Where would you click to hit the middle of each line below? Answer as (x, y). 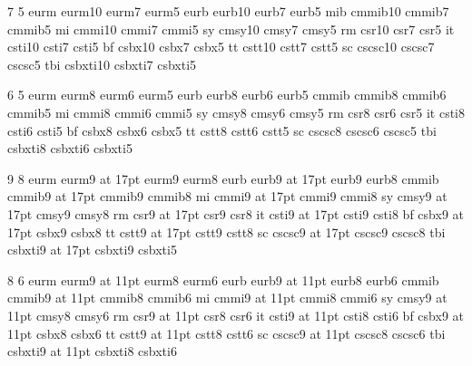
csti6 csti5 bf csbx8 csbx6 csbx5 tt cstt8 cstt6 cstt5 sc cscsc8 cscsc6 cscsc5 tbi (222, 130)
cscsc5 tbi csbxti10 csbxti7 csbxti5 (102, 64)
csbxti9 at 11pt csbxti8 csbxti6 (92, 351)
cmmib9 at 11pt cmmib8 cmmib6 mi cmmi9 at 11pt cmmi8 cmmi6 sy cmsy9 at (227, 298)
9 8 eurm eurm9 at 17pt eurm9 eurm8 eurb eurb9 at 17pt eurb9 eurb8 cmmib (223, 178)
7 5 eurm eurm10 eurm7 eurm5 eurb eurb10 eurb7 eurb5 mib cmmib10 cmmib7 (228, 11)
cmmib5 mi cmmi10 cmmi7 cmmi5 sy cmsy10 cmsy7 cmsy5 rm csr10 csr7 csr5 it (231, 29)
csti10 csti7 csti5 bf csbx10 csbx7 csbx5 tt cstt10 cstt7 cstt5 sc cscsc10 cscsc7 (221, 47)
